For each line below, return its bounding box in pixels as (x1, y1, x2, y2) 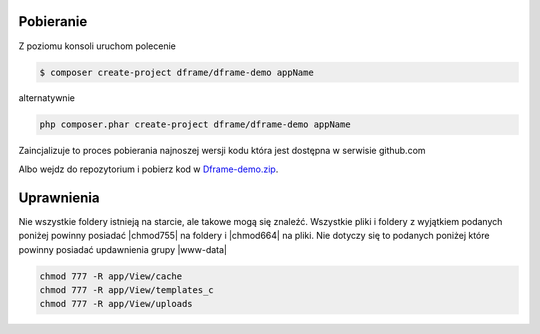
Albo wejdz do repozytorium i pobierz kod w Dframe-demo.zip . (18, 163, 279, 175)
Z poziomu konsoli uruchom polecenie (18, 40, 177, 52)
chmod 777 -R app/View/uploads (39, 298, 194, 310)
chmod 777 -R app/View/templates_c (39, 284, 214, 295)
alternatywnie (18, 92, 75, 104)
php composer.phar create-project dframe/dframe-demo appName (39, 119, 351, 130)
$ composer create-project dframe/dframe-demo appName (39, 66, 314, 78)
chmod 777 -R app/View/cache (39, 270, 183, 282)
